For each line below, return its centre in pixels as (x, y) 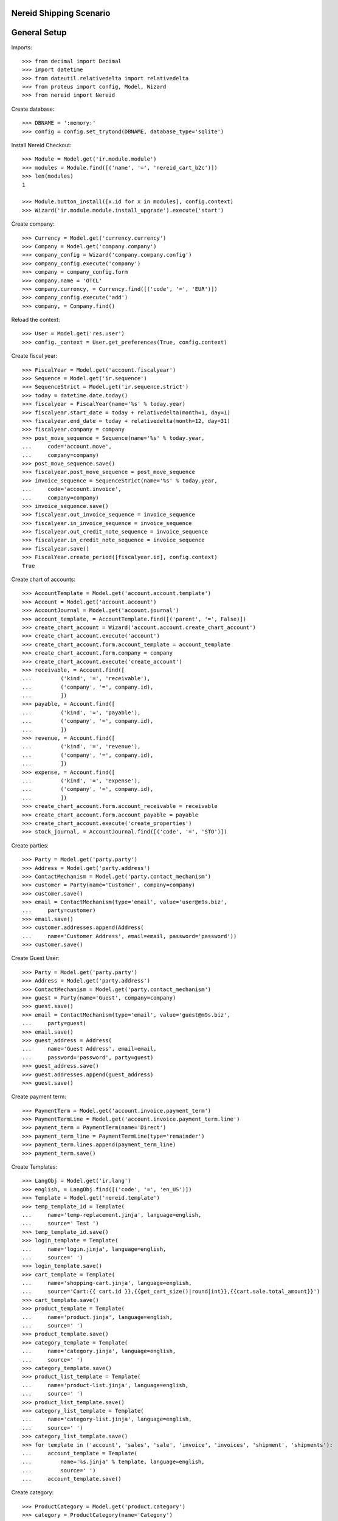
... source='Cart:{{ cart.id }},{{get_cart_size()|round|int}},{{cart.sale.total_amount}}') (171, 1292)
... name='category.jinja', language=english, (99, 1351)
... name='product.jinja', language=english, (98, 1317)
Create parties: (30, 845)
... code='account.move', (67, 447)
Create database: (33, 109)
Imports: (22, 47)
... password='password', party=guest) (88, 1057)
